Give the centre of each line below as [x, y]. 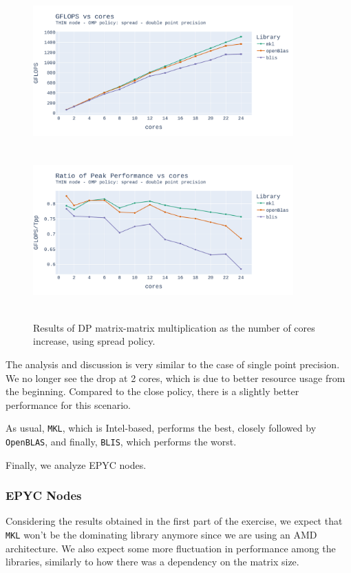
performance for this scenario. [68, 404]
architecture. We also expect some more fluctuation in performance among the [171, 548]
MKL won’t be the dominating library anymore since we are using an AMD [161, 534]
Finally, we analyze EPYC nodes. [76, 464]
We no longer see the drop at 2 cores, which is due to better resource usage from [175, 378]
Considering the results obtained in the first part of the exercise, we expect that [174, 521]
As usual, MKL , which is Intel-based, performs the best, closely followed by [161, 428]
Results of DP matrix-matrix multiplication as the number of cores [174, 327]
